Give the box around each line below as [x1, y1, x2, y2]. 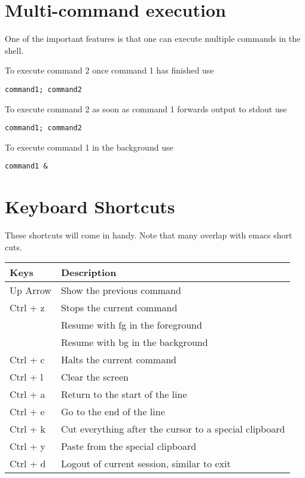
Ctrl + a [10, 387, 45, 402]
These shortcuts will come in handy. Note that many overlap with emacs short [5, 229, 292, 241]
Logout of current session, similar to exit [60, 456, 231, 471]
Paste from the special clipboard [60, 439, 197, 454]
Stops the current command [60, 301, 178, 315]
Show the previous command [60, 283, 181, 298]
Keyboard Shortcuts [5, 194, 175, 219]
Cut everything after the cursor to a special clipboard [60, 422, 285, 436]
